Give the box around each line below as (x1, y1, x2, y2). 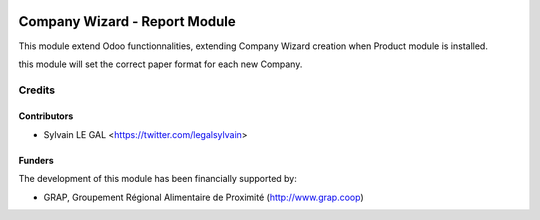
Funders (18, 154, 54, 166)
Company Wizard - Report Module (18, 13, 237, 30)
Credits (18, 83, 55, 97)
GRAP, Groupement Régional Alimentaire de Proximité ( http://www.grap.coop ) (43, 191, 364, 203)
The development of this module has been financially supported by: (18, 173, 297, 185)
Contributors (18, 110, 74, 122)
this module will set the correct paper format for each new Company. (18, 58, 303, 70)
